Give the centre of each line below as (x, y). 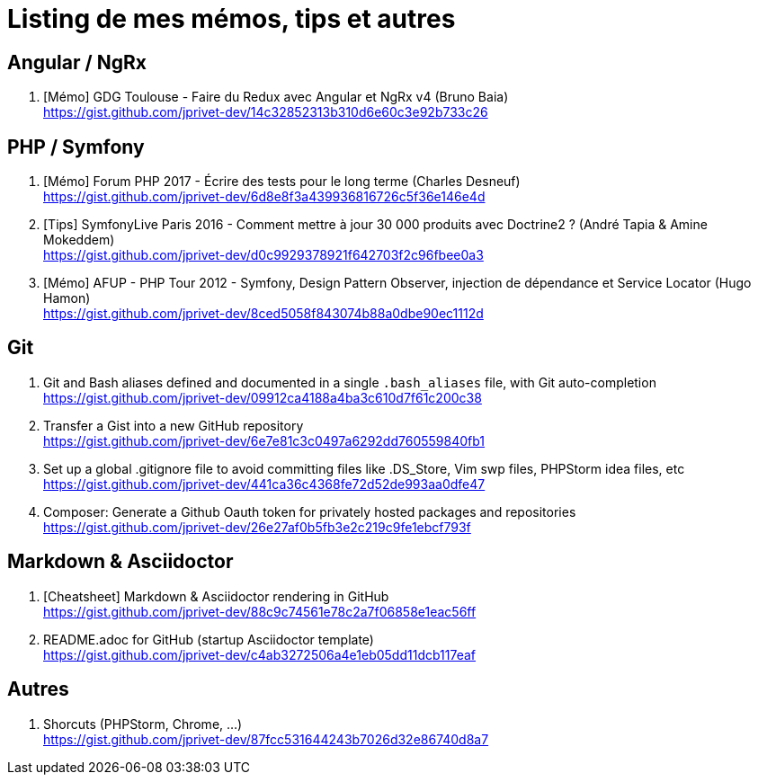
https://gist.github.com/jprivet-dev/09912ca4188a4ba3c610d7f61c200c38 (263, 397)
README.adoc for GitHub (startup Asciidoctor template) (209, 639)
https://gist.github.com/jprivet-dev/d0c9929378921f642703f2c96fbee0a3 (263, 255)
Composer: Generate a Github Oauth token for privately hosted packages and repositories (310, 511)
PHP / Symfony (76, 147)
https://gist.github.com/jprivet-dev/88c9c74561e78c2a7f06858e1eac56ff (260, 611)
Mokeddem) (79, 240)
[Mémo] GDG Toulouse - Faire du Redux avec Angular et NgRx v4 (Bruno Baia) (276, 97)
